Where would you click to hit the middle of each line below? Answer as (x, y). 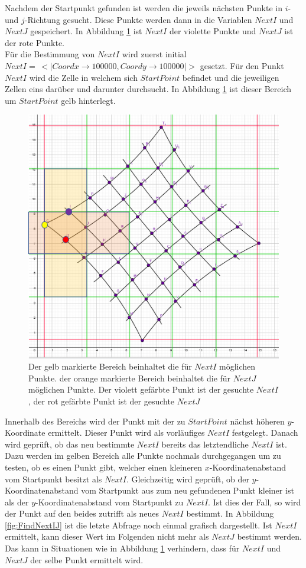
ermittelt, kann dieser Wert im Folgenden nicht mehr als (107, 536)
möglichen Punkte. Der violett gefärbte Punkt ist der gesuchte (141, 389)
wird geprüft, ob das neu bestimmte (70, 444)
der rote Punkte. (35, 42)
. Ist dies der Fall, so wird (255, 502)
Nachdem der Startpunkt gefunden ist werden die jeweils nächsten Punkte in (144, 8)
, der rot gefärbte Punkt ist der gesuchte (102, 401)
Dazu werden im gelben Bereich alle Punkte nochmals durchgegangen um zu (143, 456)
